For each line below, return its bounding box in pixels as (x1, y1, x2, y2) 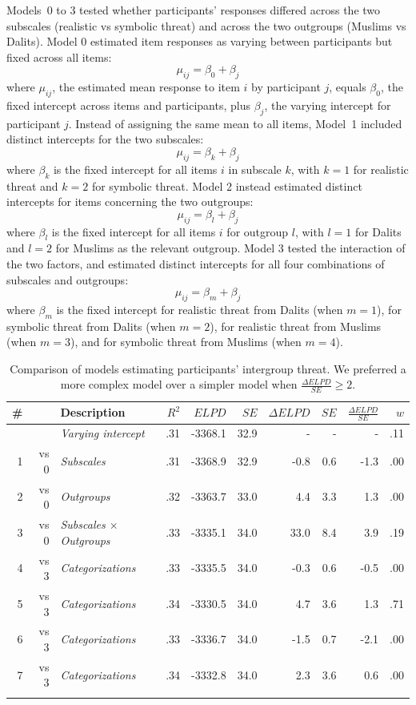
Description (60, 404, 126, 421)
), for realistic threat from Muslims (210, 317, 382, 334)
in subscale (228, 160, 282, 177)
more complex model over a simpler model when (60, 376, 298, 393)
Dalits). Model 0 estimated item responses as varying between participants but (6, 33, 393, 50)
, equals (329, 79, 366, 95)
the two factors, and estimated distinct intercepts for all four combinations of (6, 255, 385, 272)
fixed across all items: (6, 48, 112, 65)
